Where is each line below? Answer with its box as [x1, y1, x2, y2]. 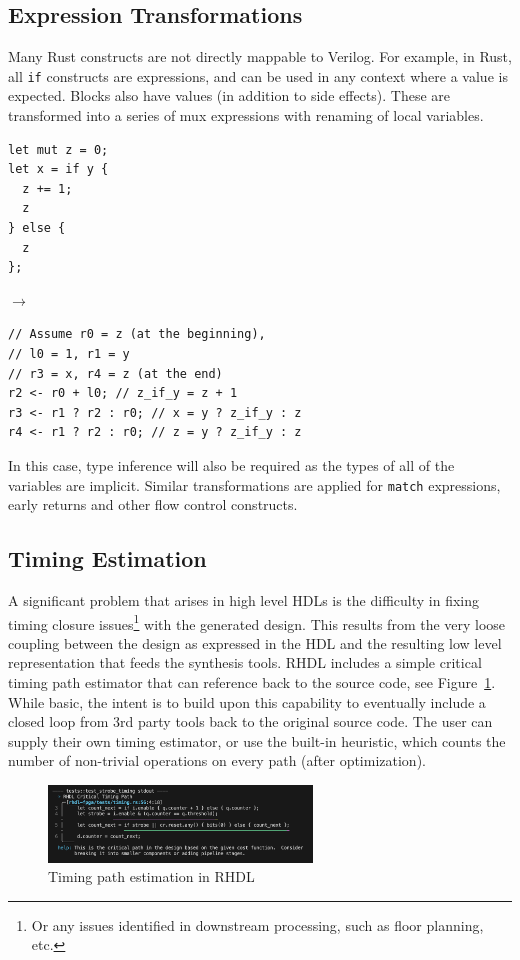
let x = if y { [8, 162, 109, 177]
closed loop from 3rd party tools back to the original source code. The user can [8, 711, 493, 732]
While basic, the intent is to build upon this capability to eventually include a [8, 691, 486, 712]
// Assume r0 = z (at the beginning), [8, 327, 266, 342]
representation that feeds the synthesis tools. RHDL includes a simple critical [8, 652, 482, 673]
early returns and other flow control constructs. [8, 494, 298, 515]
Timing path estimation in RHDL [48, 866, 255, 887]
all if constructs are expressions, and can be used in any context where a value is [8, 65, 508, 86]
